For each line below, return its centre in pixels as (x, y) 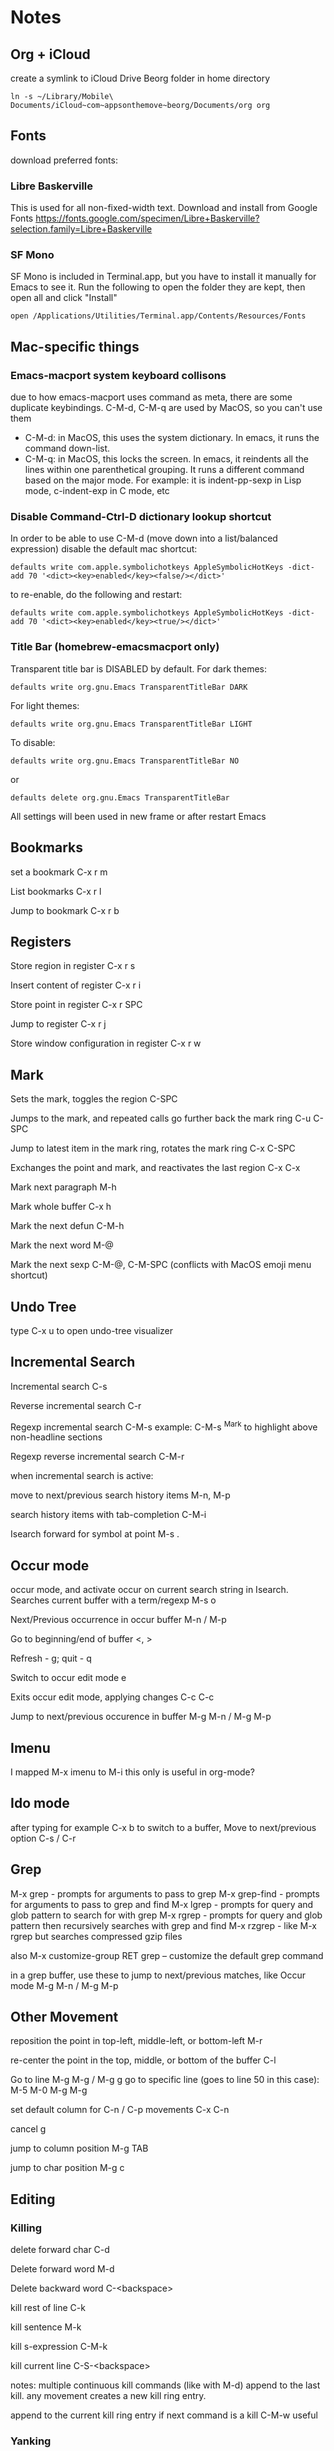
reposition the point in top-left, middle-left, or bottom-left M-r (136, 2041)
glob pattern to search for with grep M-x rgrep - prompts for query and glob (166, 1915)
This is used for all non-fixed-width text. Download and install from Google (164, 208)
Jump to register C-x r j (58, 1024)
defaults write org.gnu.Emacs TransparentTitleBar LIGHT (131, 724)
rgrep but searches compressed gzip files (96, 1936)
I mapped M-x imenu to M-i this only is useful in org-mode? (132, 1772)
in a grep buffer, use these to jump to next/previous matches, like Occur (158, 1975)
